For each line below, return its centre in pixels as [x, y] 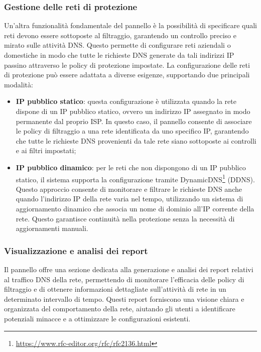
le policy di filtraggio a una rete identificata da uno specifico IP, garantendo [132, 131]
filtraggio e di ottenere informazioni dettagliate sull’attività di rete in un [115, 289]
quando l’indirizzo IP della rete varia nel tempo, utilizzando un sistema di [129, 199]
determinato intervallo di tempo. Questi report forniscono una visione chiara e [124, 299]
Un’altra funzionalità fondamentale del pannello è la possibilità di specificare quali [130, 25]
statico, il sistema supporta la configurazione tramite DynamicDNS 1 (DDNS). [135, 178]
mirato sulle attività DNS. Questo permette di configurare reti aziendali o [117, 45]
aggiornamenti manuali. [52, 228]
